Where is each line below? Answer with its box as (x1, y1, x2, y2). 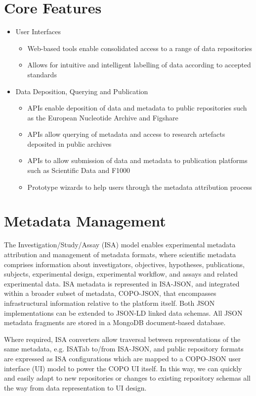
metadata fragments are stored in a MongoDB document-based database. (4, 317, 226, 328)
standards (27, 69, 57, 79)
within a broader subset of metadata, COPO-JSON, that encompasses (4, 288, 216, 298)
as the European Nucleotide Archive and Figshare (27, 112, 178, 122)
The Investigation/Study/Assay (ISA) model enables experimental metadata (4, 239, 236, 250)
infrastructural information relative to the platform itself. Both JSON (4, 297, 215, 308)
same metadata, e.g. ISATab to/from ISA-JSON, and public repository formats (4, 343, 244, 354)
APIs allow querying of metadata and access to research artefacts (27, 129, 225, 139)
